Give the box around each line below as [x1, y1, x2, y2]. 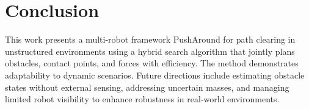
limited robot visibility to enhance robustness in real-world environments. [5, 93, 280, 105]
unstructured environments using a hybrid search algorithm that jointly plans [5, 44, 295, 57]
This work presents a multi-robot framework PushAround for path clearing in [5, 33, 296, 46]
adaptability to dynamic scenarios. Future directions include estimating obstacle [5, 68, 305, 81]
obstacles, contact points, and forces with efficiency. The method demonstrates [5, 57, 299, 69]
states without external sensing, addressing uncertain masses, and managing [5, 80, 289, 93]
